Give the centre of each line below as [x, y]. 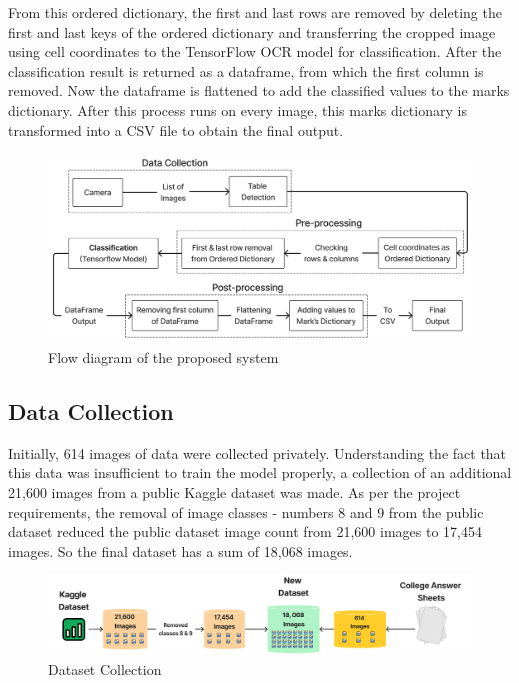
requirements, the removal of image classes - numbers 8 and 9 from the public [246, 511]
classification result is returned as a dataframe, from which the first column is [246, 70]
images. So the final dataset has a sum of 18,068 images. [180, 550]
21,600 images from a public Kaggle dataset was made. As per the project [234, 491]
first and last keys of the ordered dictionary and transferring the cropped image [252, 31]
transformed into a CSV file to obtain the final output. [176, 129]
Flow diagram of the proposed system [163, 356]
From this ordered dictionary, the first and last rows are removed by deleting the [255, 12]
